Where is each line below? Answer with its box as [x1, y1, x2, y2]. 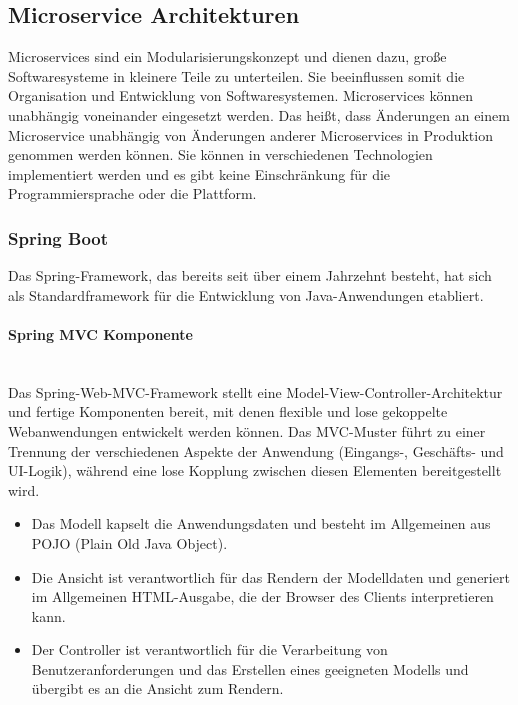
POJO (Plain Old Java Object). [31, 532, 228, 553]
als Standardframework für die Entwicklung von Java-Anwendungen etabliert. [8, 284, 484, 305]
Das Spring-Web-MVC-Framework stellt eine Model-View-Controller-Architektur [8, 381, 503, 402]
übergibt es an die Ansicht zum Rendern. [31, 678, 284, 699]
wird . [8, 479, 40, 500]
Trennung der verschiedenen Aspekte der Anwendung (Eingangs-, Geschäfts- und [8, 440, 504, 461]
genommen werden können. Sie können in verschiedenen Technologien [8, 144, 433, 165]
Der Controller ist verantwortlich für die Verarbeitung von [31, 639, 388, 660]
